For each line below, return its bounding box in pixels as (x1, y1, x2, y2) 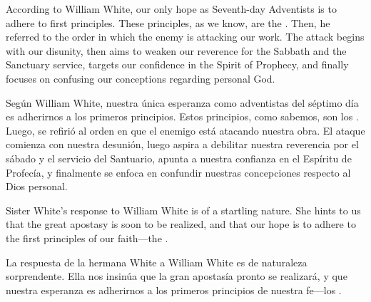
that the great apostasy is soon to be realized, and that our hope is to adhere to (6, 217, 356, 231)
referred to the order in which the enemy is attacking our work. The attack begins (6, 29, 365, 44)
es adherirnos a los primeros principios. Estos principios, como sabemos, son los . (6, 109, 359, 124)
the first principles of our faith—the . (6, 230, 168, 245)
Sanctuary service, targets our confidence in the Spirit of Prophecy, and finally (6, 57, 349, 72)
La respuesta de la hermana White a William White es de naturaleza (6, 254, 308, 269)
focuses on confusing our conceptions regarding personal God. (6, 71, 275, 85)
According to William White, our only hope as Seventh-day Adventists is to (6, 1, 337, 16)
